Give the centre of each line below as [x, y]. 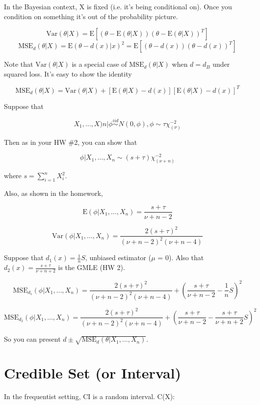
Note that [19, 64]
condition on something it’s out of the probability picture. [91, 16]
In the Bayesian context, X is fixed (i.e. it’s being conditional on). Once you [118, 6]
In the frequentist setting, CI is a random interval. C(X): [90, 396]
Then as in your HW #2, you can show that [71, 142]
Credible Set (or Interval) [92, 373]
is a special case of [99, 64]
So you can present [32, 339]
